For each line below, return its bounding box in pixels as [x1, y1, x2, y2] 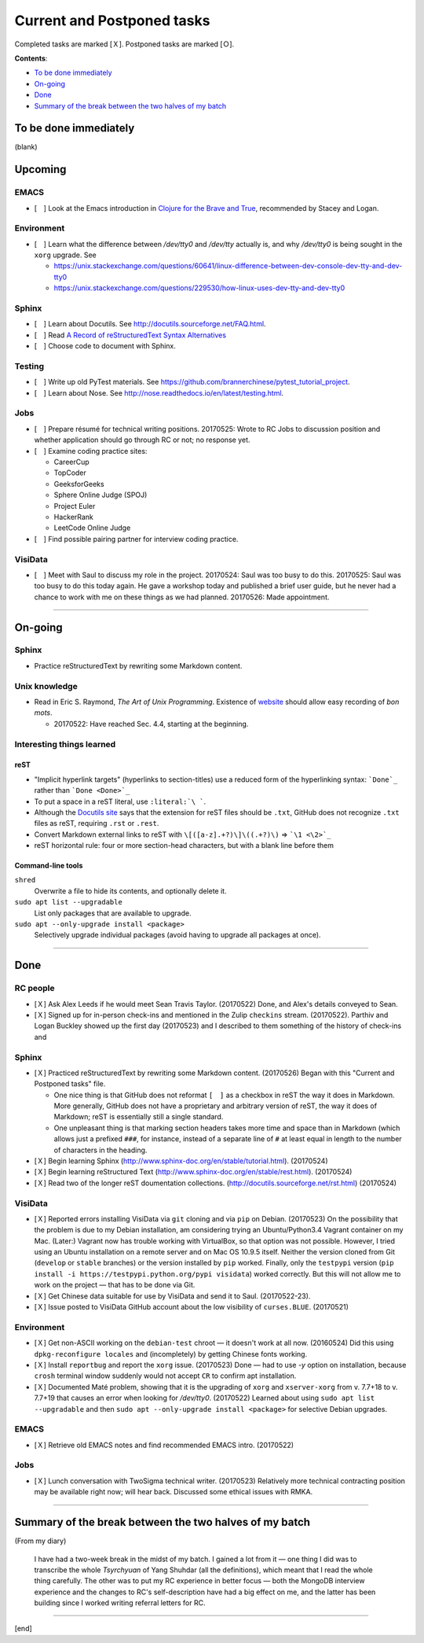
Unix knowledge [14, 680, 78, 691]
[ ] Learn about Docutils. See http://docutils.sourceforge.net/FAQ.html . [34, 319, 266, 329]
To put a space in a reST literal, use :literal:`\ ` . [34, 797, 207, 806]
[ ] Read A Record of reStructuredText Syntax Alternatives [34, 330, 227, 340]
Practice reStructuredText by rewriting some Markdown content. [34, 661, 243, 670]
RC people [14, 983, 55, 994]
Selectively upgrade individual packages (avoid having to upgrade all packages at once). [34, 930, 321, 940]
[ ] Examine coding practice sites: [34, 446, 148, 455]
